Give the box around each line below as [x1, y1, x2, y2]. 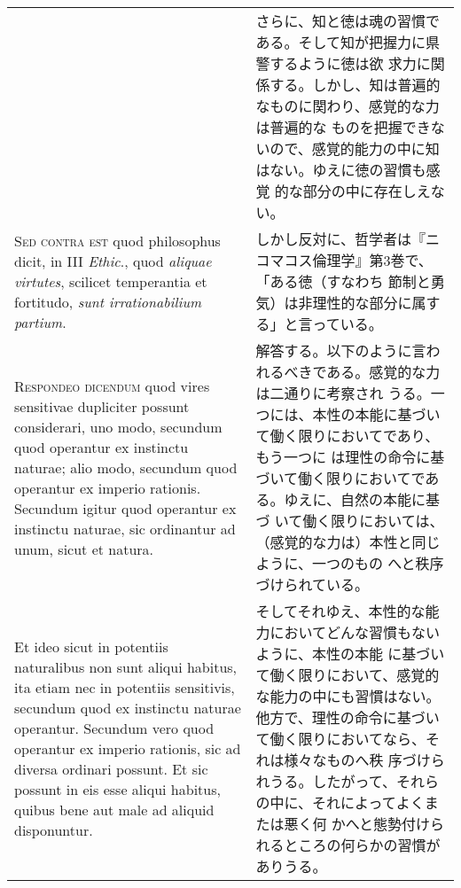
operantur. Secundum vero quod [14, 718, 215, 738]
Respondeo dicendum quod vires [14, 375, 210, 396]
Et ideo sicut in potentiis [14, 636, 168, 657]
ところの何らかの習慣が [284, 835, 441, 855]
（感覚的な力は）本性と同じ [255, 532, 441, 552]
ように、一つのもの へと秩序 [255, 553, 444, 573]
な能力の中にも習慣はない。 [255, 686, 441, 706]
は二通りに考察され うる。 [255, 383, 431, 403]
